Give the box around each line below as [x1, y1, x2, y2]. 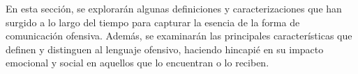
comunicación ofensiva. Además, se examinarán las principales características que [6, 28, 352, 43]
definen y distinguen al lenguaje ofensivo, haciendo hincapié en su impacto [6, 41, 324, 56]
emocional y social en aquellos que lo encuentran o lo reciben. [6, 55, 269, 70]
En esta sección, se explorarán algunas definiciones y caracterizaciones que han [6, 1, 342, 15]
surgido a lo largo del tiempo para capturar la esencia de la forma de [6, 15, 300, 29]
